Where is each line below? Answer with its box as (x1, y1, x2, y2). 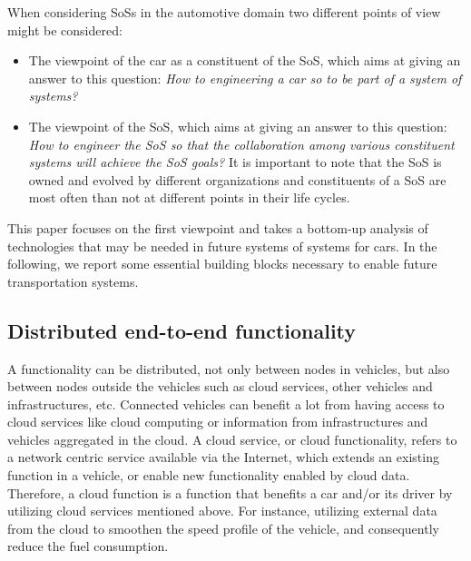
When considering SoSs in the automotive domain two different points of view (7, 3, 441, 21)
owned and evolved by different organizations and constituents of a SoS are (28, 170, 446, 189)
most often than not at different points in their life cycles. (28, 188, 350, 207)
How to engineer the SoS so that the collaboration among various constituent (28, 134, 455, 153)
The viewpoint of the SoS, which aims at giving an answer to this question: (28, 116, 447, 135)
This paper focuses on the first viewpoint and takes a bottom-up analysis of (7, 218, 428, 237)
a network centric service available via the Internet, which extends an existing (7, 448, 439, 467)
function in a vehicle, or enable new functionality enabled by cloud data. (7, 466, 410, 485)
